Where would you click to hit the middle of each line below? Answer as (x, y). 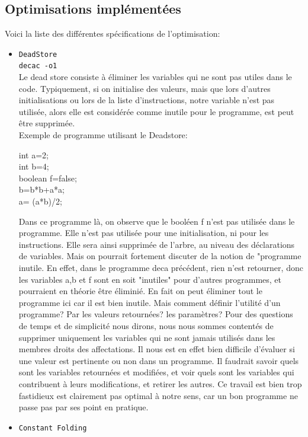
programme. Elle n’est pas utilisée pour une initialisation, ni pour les (144, 233)
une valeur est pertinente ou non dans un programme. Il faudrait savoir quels (159, 360)
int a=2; (33, 154)
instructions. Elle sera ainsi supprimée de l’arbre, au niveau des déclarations (157, 244)
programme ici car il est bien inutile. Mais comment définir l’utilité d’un (150, 302)
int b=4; (34, 166)
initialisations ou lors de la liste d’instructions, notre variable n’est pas (147, 100)
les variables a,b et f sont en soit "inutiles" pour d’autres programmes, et (150, 279)
